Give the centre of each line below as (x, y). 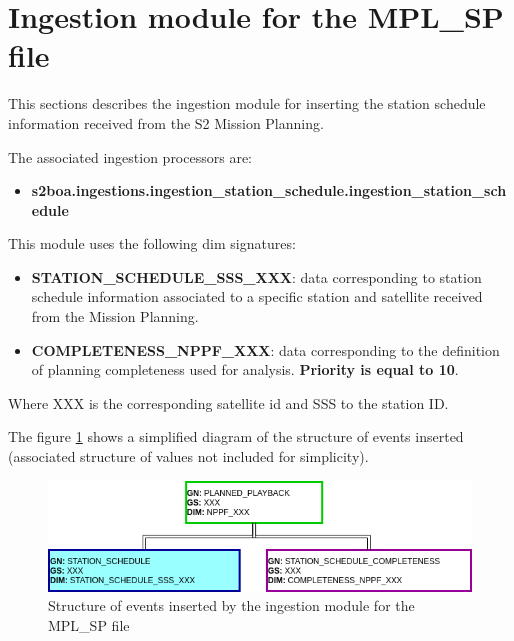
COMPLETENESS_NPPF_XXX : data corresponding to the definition (265, 349)
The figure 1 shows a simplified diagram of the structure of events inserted (236, 436)
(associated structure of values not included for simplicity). (188, 456)
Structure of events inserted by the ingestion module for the (231, 605)
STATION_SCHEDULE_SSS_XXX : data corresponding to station (256, 276)
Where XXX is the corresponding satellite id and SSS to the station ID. (228, 402)
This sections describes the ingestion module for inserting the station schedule (247, 103)
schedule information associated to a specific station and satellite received (257, 296)
